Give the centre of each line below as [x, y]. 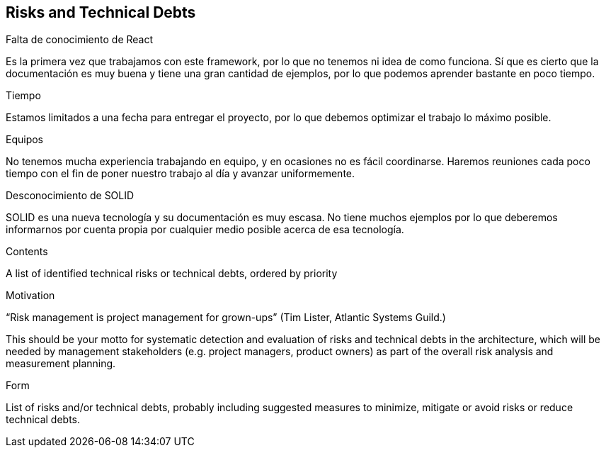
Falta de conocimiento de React [80, 40]
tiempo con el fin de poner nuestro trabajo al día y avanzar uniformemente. [181, 174]
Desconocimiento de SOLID [70, 196]
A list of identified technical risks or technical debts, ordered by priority [172, 274]
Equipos [25, 140]
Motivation [30, 296]
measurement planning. [61, 364]
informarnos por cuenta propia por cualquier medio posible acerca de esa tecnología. [205, 230]
